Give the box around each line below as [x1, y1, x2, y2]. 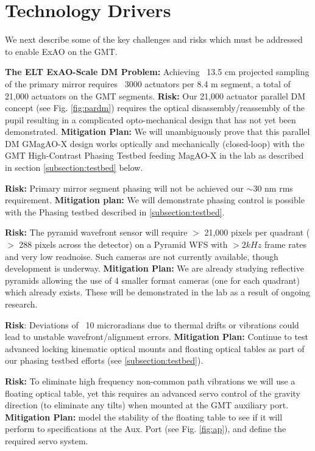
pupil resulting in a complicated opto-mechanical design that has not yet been [5, 113, 296, 126]
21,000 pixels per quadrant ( [204, 226, 310, 239]
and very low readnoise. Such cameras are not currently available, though [5, 250, 278, 262]
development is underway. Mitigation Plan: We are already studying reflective [5, 262, 304, 275]
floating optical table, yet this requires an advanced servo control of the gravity [5, 386, 300, 399]
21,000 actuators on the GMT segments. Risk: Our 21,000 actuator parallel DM [5, 89, 306, 102]
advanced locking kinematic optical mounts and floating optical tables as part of [5, 342, 305, 355]
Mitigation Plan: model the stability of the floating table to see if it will [5, 410, 283, 423]
